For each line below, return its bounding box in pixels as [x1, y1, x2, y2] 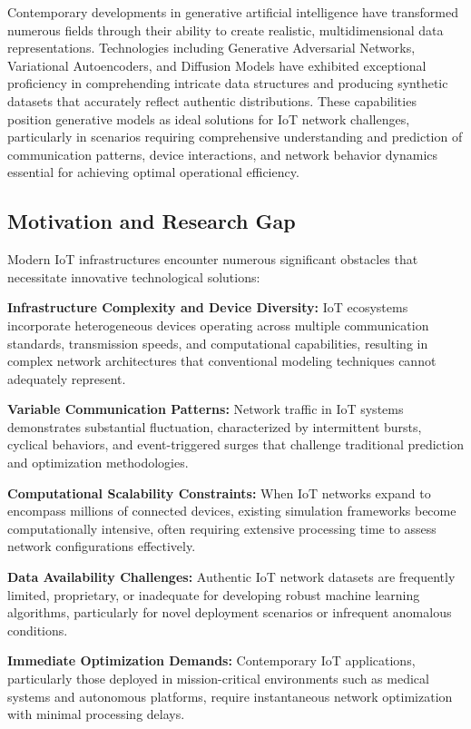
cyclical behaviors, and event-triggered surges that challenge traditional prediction [7, 435, 464, 454]
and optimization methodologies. [7, 453, 189, 472]
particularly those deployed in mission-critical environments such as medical [7, 669, 429, 688]
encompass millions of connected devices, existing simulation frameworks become [7, 501, 456, 520]
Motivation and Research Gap [7, 207, 296, 235]
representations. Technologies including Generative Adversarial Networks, [7, 38, 416, 57]
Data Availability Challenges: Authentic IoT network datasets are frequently [7, 567, 456, 586]
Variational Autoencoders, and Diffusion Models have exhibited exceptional [7, 55, 427, 74]
